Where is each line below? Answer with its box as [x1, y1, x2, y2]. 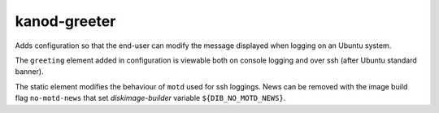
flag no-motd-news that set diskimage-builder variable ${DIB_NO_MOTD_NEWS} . [15, 93, 286, 103]
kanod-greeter [15, 12, 116, 30]
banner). [15, 67, 44, 76]
